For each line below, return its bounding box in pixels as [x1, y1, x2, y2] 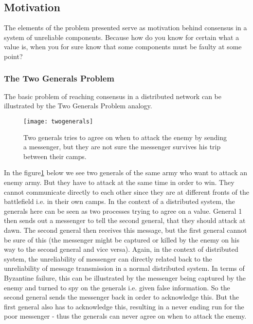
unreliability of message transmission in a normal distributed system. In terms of [4, 263, 245, 273]
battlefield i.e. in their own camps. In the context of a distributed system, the [4, 196, 235, 206]
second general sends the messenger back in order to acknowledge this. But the [4, 292, 239, 302]
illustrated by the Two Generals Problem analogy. [4, 101, 152, 111]
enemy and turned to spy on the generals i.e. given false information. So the [4, 282, 230, 292]
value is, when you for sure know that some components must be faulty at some [4, 41, 242, 52]
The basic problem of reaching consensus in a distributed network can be [4, 91, 221, 101]
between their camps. [23, 151, 87, 161]
